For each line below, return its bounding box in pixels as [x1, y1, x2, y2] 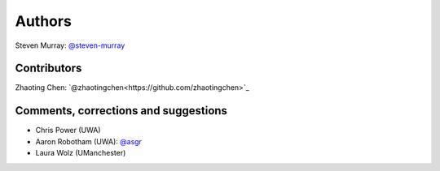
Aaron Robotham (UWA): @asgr [35, 136, 143, 146]
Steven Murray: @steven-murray [15, 41, 125, 50]
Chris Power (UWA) [35, 126, 101, 135]
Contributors [15, 62, 82, 75]
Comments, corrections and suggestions [15, 104, 228, 118]
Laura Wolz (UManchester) [35, 148, 126, 158]
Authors [15, 12, 73, 30]
